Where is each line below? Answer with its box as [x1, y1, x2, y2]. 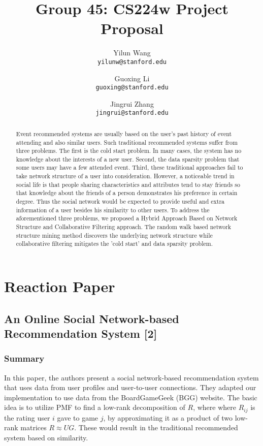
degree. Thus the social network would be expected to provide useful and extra [16, 197, 225, 206]
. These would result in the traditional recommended [74, 422, 238, 433]
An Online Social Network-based [4, 310, 179, 326]
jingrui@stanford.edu [95, 109, 169, 117]
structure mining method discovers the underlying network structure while [16, 231, 213, 239]
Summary [4, 352, 45, 365]
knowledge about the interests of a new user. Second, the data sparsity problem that [16, 154, 240, 163]
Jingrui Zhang [110, 98, 154, 109]
